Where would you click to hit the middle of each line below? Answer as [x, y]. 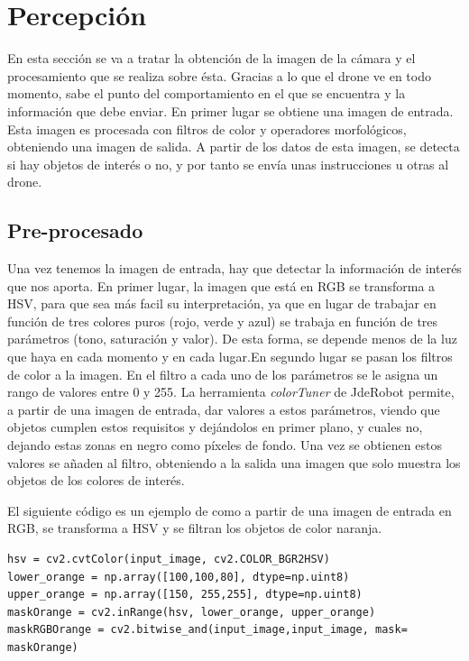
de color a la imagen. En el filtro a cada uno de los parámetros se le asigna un [223, 374]
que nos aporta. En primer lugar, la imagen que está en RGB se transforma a [221, 285]
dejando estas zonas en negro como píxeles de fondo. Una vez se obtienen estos [225, 445]
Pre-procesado [75, 230]
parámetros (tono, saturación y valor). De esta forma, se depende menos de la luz [232, 339]
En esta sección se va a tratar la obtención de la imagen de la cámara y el [212, 58]
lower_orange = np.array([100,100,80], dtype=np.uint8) [179, 577]
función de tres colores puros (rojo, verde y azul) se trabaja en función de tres [223, 321]
